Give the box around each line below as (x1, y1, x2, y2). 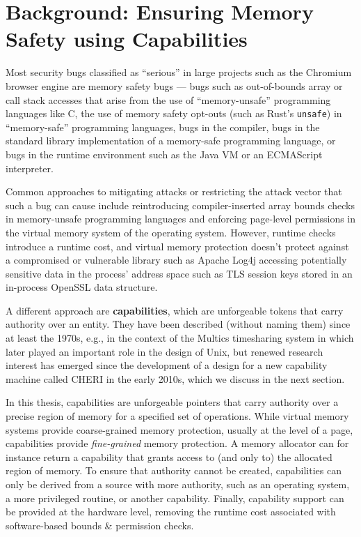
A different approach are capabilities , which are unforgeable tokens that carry (6, 303, 344, 317)
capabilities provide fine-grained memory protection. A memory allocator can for (6, 436, 349, 451)
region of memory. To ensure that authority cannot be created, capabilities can (6, 463, 342, 478)
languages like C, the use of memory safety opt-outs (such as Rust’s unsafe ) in (6, 106, 342, 121)
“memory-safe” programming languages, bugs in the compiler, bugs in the (6, 119, 320, 134)
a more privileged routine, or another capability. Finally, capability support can (6, 490, 344, 505)
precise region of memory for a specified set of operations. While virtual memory (6, 409, 349, 423)
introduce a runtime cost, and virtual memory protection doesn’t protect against (6, 239, 349, 253)
